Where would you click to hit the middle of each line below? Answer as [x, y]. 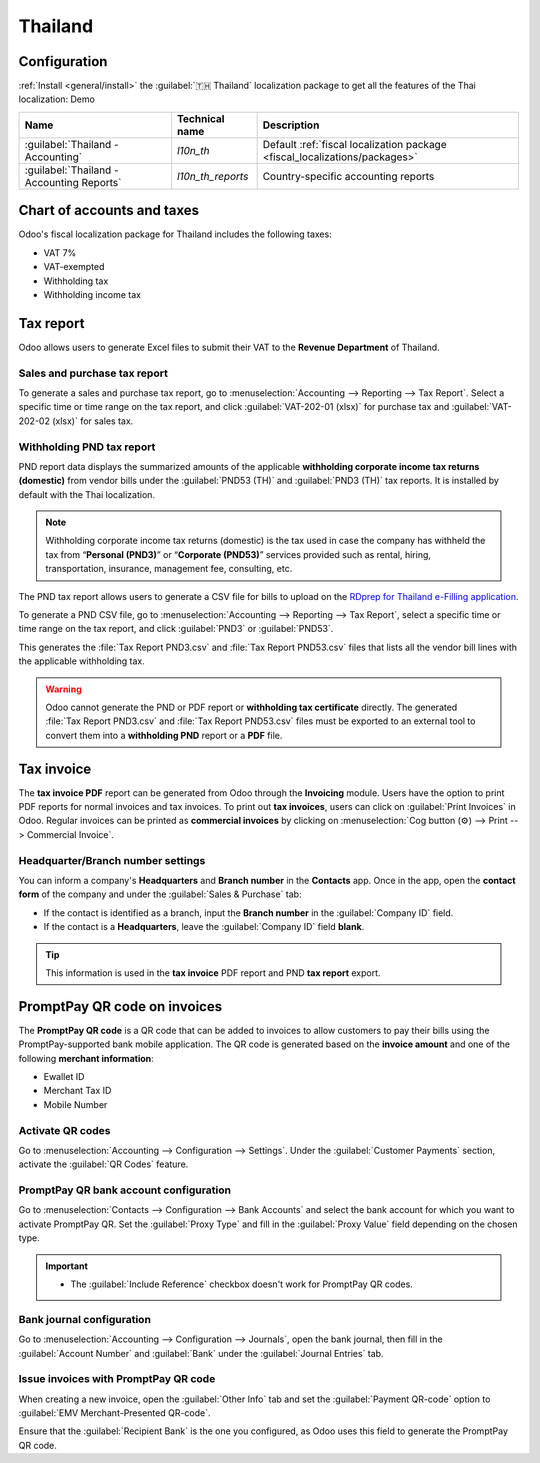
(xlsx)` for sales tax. [92, 421]
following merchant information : [86, 1058]
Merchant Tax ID [77, 1091]
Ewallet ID [64, 1076]
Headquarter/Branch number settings [112, 860]
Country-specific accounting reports [348, 176]
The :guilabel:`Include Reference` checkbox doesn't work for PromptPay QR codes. [242, 1284]
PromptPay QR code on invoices [120, 1006]
